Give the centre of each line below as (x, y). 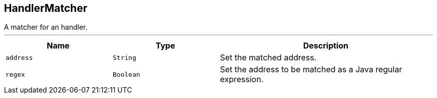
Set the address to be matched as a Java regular (311, 70)
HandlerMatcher (46, 8)
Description (326, 46)
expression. (242, 79)
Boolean (126, 74)
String (124, 57)
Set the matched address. (268, 58)
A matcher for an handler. (46, 27)
